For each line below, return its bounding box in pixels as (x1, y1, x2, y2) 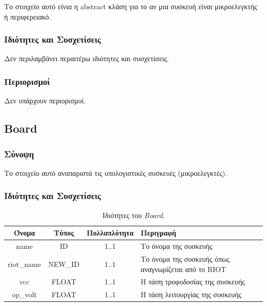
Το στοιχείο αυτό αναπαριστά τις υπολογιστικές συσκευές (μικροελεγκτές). (4, 167, 227, 178)
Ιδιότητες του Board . (102, 209, 165, 220)
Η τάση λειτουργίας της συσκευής (141, 289, 242, 300)
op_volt (12, 289, 37, 300)
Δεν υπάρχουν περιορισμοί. (4, 95, 86, 106)
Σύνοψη (4, 147, 34, 160)
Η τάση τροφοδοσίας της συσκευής (141, 276, 245, 287)
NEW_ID (48, 258, 80, 269)
